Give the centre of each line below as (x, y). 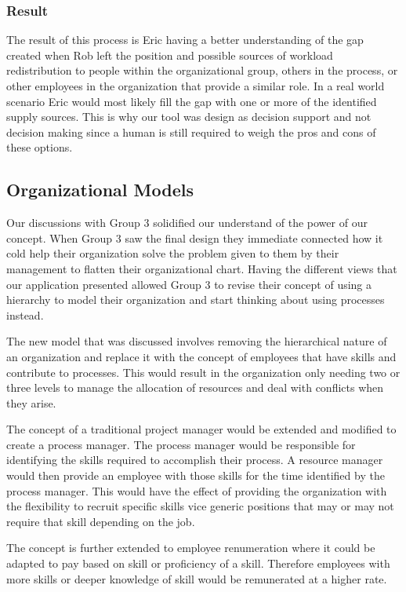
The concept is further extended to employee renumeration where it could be (191, 548)
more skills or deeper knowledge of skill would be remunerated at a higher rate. (197, 578)
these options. (40, 147)
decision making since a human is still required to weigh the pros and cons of (191, 132)
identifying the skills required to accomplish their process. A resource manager (195, 460)
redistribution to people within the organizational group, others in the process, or (202, 70)
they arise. (31, 402)
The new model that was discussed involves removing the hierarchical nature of (197, 341)
